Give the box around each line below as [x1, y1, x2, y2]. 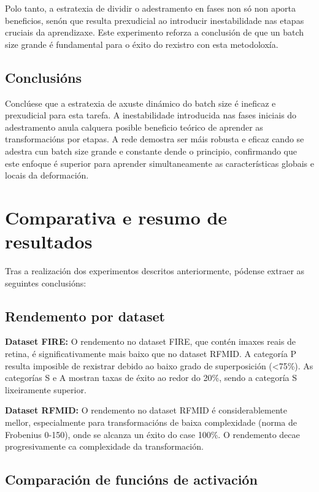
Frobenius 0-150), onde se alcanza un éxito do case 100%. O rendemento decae [5, 428, 300, 440]
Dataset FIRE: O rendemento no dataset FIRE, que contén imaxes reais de [5, 335, 296, 348]
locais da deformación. [5, 169, 89, 182]
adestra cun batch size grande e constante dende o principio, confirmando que [5, 144, 297, 157]
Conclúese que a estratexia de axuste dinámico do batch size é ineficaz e [5, 96, 276, 109]
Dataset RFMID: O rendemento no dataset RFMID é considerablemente [5, 404, 287, 417]
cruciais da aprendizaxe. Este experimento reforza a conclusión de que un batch [5, 26, 304, 39]
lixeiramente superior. [5, 383, 86, 396]
